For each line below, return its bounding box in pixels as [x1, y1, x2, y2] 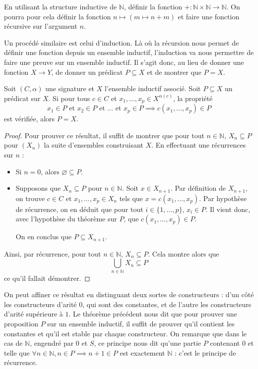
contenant [210, 338, 240, 348]
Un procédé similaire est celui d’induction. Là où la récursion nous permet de [4, 37, 239, 48]
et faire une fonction [178, 11, 240, 21]
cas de [4, 338, 23, 348]
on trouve [15, 193, 45, 203]
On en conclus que [15, 231, 72, 242]
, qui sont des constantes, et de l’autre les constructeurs [82, 299, 252, 309]
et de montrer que [147, 66, 201, 77]
